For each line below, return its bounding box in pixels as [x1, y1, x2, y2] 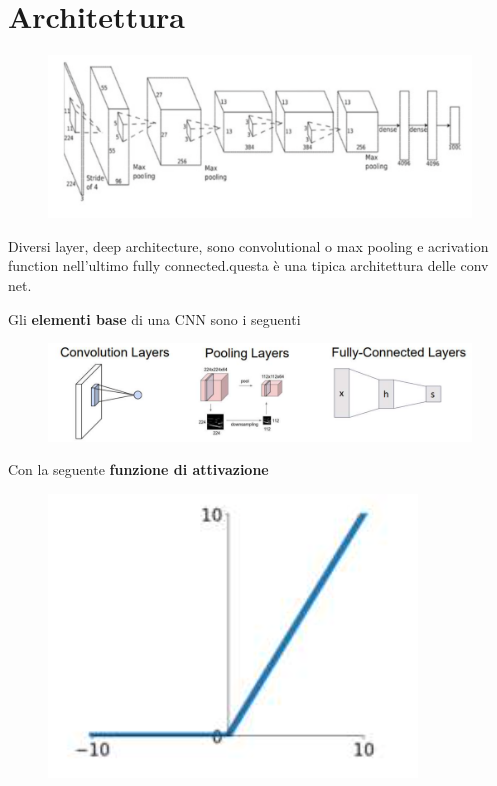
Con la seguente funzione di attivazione [8, 459, 269, 480]
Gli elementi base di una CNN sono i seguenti [8, 308, 301, 329]
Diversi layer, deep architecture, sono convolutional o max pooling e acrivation [8, 235, 489, 256]
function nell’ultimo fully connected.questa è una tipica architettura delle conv [8, 255, 489, 276]
